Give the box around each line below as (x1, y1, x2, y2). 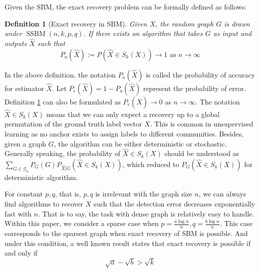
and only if (4, 247, 38, 258)
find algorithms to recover (4, 198, 83, 208)
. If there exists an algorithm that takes (83, 28, 203, 38)
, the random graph (155, 18, 214, 28)
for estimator (4, 82, 44, 93)
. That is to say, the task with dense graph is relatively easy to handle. (38, 208, 255, 218)
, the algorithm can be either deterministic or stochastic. (53, 138, 227, 148)
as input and (213, 28, 252, 38)
